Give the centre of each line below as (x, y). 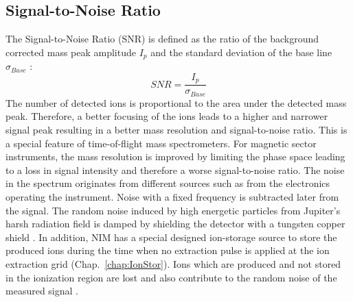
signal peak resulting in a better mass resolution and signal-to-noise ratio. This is (176, 129)
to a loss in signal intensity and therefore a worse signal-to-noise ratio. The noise (175, 169)
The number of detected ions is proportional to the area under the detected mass (176, 102)
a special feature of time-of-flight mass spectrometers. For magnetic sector (161, 143)
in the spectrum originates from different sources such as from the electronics (168, 183)
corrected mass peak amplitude (71, 52)
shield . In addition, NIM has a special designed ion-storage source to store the (171, 237)
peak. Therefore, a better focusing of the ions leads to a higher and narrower (167, 116)
